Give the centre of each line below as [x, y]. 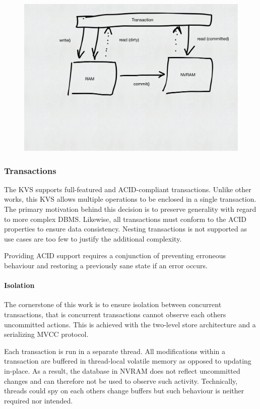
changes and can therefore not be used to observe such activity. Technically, [121, 381]
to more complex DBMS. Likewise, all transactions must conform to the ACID [125, 219]
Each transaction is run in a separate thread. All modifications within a [115, 351]
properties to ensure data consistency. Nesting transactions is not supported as [126, 229]
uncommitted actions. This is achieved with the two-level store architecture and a [130, 324]
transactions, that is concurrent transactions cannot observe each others [115, 314]
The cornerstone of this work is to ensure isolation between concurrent [113, 304]
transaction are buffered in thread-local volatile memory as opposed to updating [128, 361]
